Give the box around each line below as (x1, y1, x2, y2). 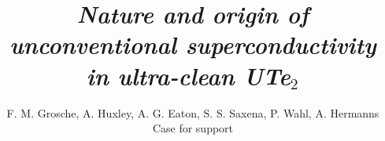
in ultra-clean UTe (86, 59, 291, 92)
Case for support (152, 120, 234, 136)
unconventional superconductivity (9, 28, 376, 61)
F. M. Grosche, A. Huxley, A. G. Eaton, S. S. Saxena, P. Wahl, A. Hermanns (6, 104, 379, 121)
